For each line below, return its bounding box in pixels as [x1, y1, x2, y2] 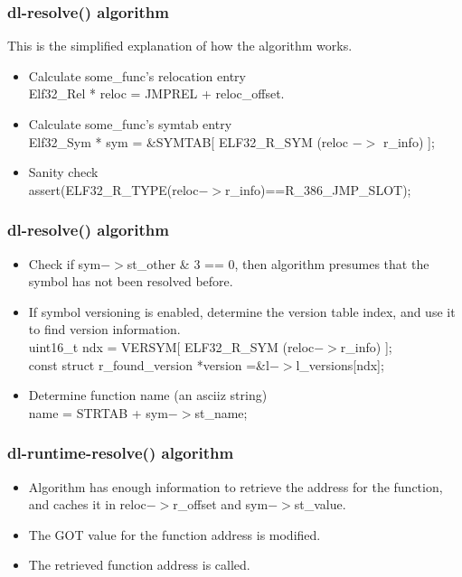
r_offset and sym [173, 495, 269, 514]
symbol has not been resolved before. [28, 272, 233, 291]
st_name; [194, 403, 248, 422]
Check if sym [28, 254, 101, 273]
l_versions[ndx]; [296, 355, 384, 374]
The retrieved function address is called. [28, 555, 250, 574]
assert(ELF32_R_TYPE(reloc [28, 180, 199, 199]
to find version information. [28, 320, 181, 339]
